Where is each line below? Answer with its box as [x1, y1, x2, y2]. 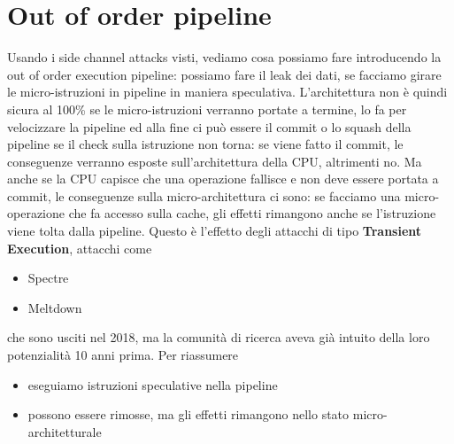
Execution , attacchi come [7, 238, 152, 257]
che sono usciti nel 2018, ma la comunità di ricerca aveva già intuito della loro [7, 328, 430, 347]
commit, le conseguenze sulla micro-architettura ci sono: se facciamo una [7, 186, 401, 205]
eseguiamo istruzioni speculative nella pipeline [27, 375, 278, 393]
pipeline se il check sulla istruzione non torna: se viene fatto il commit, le [7, 135, 404, 153]
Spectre [27, 269, 69, 287]
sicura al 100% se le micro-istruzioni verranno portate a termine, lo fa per [7, 99, 407, 118]
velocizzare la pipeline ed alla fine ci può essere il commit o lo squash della [7, 117, 412, 136]
